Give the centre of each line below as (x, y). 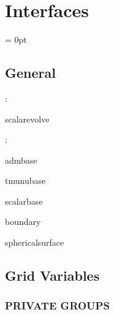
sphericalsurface (35, 242)
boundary (23, 222)
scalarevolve (27, 119)
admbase (21, 160)
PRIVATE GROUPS (57, 306)
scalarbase (24, 201)
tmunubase (25, 180)
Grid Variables (52, 275)
